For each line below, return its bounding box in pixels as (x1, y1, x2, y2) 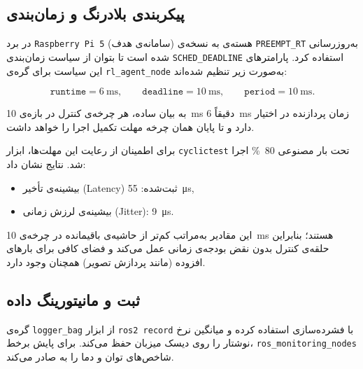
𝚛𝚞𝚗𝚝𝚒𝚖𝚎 (50, 87, 87, 97)
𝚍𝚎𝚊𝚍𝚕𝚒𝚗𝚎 (142, 87, 184, 97)
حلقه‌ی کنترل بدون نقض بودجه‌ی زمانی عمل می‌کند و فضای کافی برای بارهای (6, 241, 329, 256)
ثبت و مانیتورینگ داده (6, 288, 140, 310)
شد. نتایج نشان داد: (6, 157, 86, 172)
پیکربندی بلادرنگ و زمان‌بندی (6, 3, 185, 25)
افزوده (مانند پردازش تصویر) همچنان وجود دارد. (6, 254, 206, 269)
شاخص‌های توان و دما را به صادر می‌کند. (6, 349, 174, 364)
